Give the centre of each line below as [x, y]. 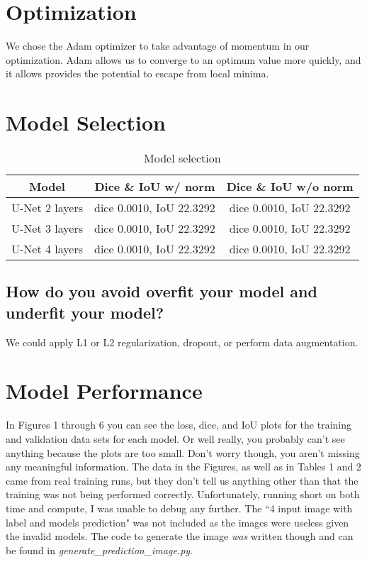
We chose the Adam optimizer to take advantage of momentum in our [158, 46]
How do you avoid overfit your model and [162, 291]
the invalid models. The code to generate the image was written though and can [180, 536]
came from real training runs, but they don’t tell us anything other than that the [182, 480]
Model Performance [104, 391]
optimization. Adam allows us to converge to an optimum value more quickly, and [183, 59]
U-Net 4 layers [47, 249]
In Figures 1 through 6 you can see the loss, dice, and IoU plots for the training [179, 425]
